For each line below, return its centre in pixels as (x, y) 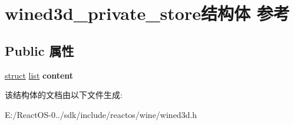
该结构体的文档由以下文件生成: (64, 95)
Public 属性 (39, 50)
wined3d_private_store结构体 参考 (147, 13)
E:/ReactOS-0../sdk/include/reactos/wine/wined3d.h (101, 114)
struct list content (39, 75)
